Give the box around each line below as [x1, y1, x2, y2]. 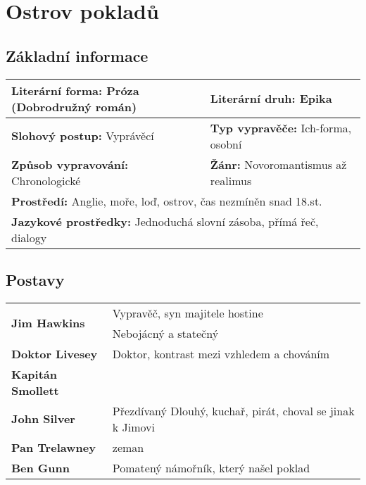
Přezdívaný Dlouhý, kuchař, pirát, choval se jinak [112, 402, 355, 419]
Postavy [6, 268, 65, 290]
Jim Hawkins [11, 315, 85, 332]
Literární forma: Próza [11, 82, 139, 99]
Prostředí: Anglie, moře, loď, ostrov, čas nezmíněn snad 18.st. [11, 192, 322, 209]
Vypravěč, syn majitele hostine [112, 304, 263, 321]
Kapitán [11, 365, 58, 382]
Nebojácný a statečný [112, 325, 219, 341]
